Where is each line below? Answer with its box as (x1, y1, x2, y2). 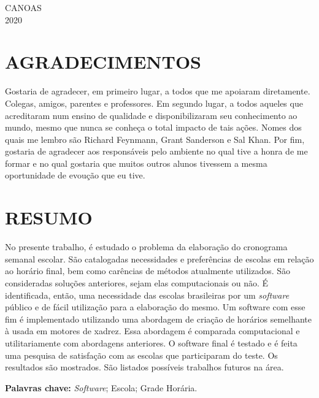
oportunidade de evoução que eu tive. (5, 169, 145, 182)
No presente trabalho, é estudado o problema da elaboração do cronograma (5, 240, 288, 253)
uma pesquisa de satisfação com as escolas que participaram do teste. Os (5, 348, 278, 361)
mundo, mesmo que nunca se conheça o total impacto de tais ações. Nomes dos (5, 121, 302, 134)
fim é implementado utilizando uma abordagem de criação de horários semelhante (5, 312, 312, 325)
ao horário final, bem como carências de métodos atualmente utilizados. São (5, 264, 291, 277)
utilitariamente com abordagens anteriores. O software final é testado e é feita (5, 336, 298, 349)
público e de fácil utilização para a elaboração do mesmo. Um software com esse (5, 300, 306, 313)
